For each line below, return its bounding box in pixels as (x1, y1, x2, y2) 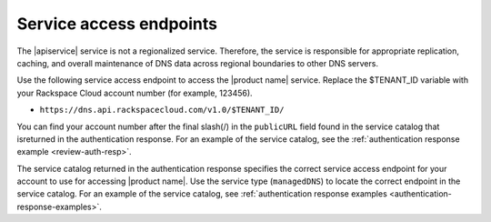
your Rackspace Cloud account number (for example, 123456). (16, 87, 254, 98)
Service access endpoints (16, 14, 218, 34)
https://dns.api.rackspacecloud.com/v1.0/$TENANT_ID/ (39, 105, 285, 116)
